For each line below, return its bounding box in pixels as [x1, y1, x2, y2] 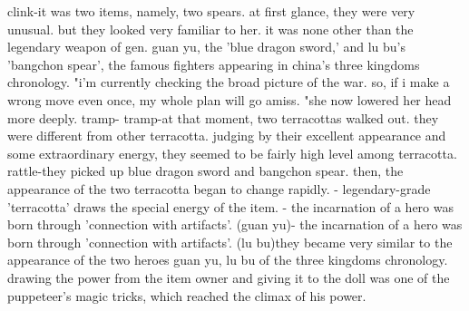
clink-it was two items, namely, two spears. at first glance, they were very [7, 2, 415, 20]
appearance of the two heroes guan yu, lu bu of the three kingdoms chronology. [7, 250, 448, 269]
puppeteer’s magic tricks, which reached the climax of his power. [7, 286, 366, 305]
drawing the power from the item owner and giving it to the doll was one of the [7, 267, 450, 287]
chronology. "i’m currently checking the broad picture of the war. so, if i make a [7, 73, 450, 92]
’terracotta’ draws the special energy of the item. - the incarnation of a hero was [7, 197, 454, 216]
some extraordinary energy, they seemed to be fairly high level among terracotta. [7, 143, 457, 162]
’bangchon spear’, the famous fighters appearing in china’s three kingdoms [7, 54, 420, 73]
